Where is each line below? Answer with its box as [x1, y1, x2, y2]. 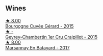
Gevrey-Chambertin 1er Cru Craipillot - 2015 [5, 34, 98, 40]
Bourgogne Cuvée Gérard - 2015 [5, 23, 74, 29]
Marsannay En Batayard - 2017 [5, 44, 70, 50]
